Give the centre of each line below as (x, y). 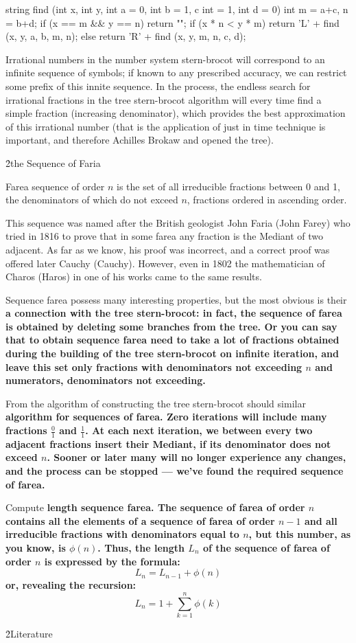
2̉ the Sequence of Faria (53, 162)
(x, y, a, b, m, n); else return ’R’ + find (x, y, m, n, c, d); (126, 36)
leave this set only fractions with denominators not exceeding (154, 366)
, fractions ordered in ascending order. (267, 200)
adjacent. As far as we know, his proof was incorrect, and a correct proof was (168, 249)
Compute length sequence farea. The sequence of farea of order (155, 507)
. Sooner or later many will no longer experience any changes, (197, 457)
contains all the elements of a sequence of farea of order (140, 520)
